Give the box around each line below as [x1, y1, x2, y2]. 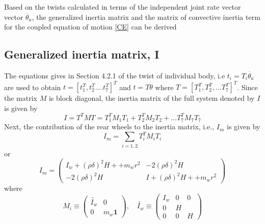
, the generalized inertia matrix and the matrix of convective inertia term [32, 11, 260, 22]
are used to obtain [4, 81, 61, 92]
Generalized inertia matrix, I [4, 46, 160, 62]
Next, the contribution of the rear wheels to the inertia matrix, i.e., [4, 121, 215, 132]
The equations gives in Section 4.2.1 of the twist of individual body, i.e [4, 70, 225, 80]
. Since [237, 81, 258, 92]
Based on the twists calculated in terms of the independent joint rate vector [4, 2, 241, 12]
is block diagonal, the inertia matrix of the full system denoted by [48, 93, 255, 103]
